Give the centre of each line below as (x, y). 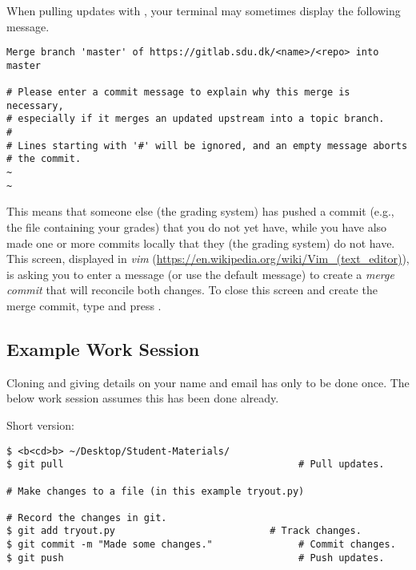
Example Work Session (103, 348)
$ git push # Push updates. (196, 558)
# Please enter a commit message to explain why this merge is (178, 93)
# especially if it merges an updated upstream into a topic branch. (196, 119)
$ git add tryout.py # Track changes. (184, 531)
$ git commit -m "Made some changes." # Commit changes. (201, 545)
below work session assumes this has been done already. (143, 398)
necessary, (35, 105)
